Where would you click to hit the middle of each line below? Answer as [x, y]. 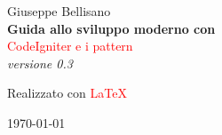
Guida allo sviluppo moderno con [111, 28]
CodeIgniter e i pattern [70, 46]
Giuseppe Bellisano [59, 11]
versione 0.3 [40, 63]
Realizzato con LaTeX [67, 93]
